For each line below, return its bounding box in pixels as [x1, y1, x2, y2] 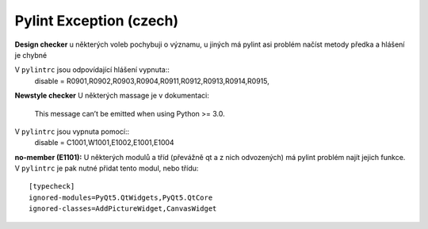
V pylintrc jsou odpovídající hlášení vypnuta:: [14, 65, 170, 74]
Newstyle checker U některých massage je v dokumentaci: [14, 91, 209, 101]
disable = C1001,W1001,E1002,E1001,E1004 [34, 138, 174, 147]
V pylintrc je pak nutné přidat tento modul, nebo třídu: [14, 163, 199, 174]
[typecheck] [29, 182, 75, 191]
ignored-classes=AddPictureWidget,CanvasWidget [29, 204, 217, 213]
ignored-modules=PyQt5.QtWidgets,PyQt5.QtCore [29, 193, 213, 202]
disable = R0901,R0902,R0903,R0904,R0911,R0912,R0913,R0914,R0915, [34, 76, 269, 86]
